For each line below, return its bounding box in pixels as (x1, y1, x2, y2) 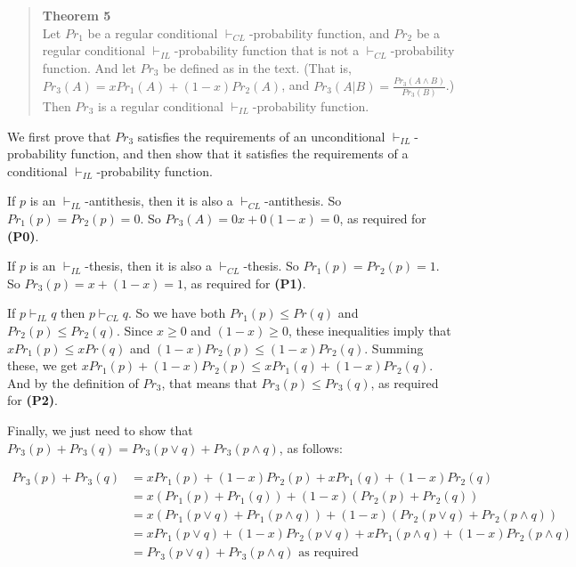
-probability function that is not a (174, 41, 360, 60)
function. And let (42, 58, 136, 77)
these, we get (7, 356, 77, 375)
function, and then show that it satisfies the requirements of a (70, 144, 409, 163)
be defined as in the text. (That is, (163, 58, 352, 77)
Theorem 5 (42, 6, 111, 24)
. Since (116, 320, 153, 339)
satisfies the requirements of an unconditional (137, 126, 385, 145)
